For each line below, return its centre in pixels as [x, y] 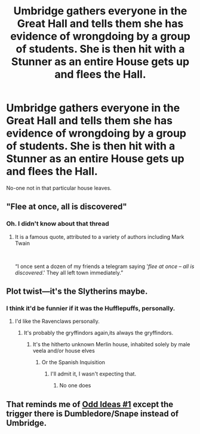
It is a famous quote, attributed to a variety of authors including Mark [99, 236]
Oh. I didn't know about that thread [58, 224]
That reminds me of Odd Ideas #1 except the [90, 404]
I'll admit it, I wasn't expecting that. [93, 374]
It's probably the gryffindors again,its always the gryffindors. [99, 333]
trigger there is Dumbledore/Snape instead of [93, 413]
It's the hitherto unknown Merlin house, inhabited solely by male [111, 344]
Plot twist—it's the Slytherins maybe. [77, 292]
